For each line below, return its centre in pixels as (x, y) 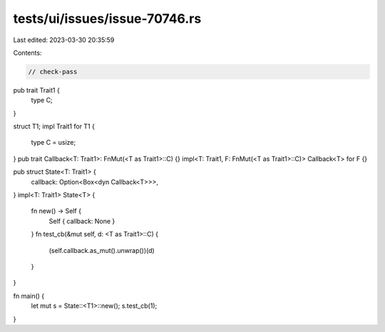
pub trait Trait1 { (36, 90)
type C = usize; (53, 142)
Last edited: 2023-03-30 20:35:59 (64, 40)
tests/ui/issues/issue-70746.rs (107, 19)
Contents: (27, 53)
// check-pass (53, 72)
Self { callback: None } (82, 221)
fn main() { (29, 296)
